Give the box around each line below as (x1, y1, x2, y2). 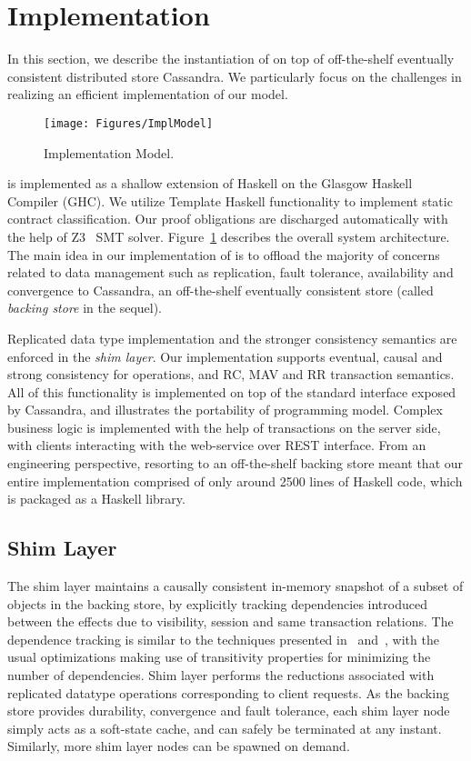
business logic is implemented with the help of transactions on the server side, (7, 417, 441, 436)
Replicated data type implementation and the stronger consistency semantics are (7, 328, 457, 347)
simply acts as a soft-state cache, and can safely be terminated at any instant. (7, 718, 442, 737)
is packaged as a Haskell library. (7, 489, 185, 508)
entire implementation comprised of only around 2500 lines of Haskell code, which (7, 471, 463, 490)
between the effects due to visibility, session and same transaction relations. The (7, 612, 454, 631)
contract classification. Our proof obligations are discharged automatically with (7, 209, 448, 228)
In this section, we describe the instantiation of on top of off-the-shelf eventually (7, 49, 455, 68)
